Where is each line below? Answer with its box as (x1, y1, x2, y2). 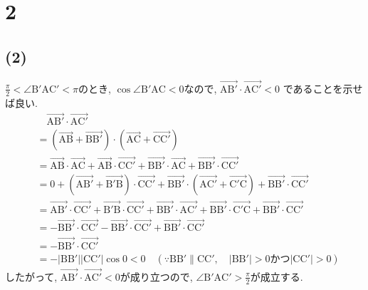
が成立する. (250, 269, 303, 284)
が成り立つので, (120, 269, 193, 284)
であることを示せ (283, 81, 363, 95)
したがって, (5, 269, 58, 284)
